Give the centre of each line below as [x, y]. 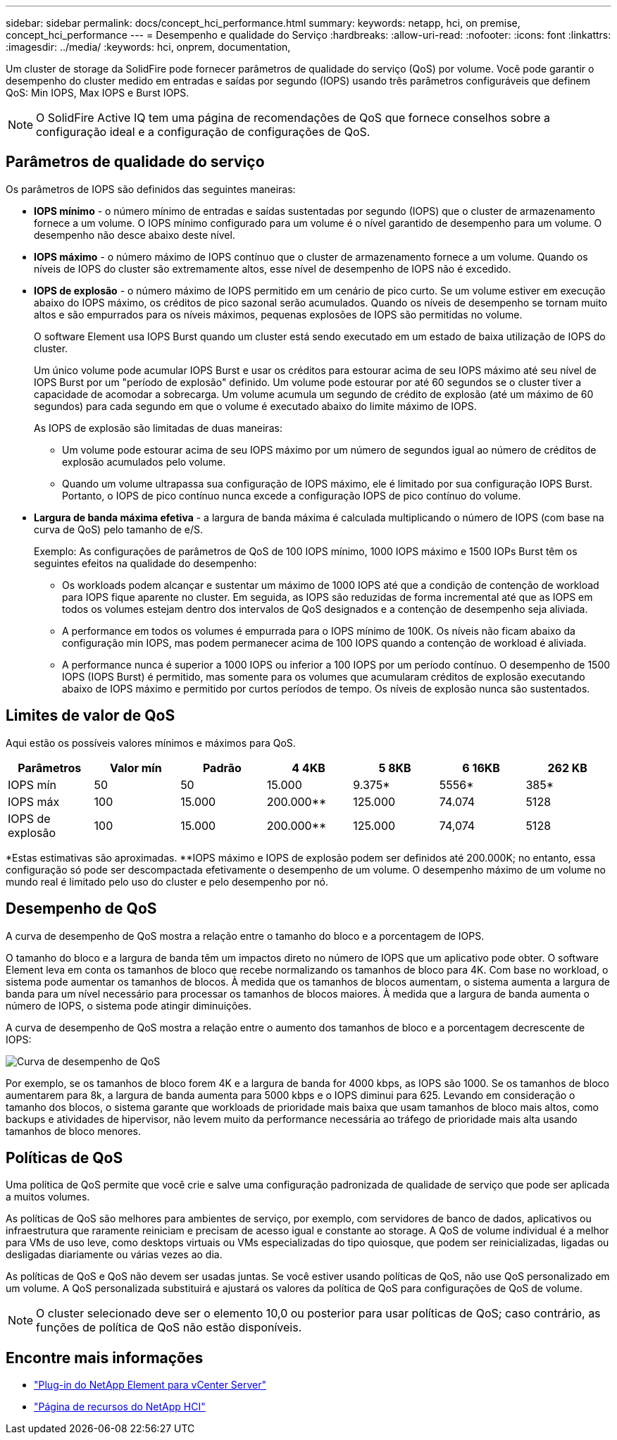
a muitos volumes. [48, 1197]
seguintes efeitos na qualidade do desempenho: [145, 563]
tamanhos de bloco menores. [73, 1131]
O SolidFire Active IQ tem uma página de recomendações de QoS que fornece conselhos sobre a [293, 118]
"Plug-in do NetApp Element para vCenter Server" [150, 1385]
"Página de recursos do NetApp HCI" [120, 1407]
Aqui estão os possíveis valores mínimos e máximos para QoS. [151, 743]
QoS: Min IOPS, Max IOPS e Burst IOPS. [98, 93]
